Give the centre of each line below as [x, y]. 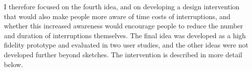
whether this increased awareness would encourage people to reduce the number [124, 26]
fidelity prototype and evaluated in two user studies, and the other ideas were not [126, 45]
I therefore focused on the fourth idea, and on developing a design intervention [122, 6]
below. [13, 64]
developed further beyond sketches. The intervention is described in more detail [123, 54]
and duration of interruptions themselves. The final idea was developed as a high [125, 35]
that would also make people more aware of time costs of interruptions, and [117, 16]
